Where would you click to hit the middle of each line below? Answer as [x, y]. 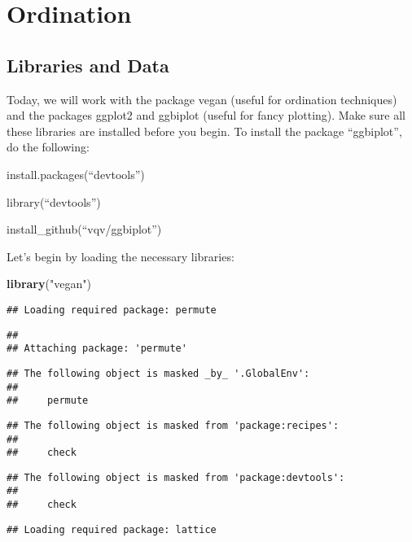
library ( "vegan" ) [49, 284]
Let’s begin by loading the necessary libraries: [121, 256]
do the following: [48, 147]
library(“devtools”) [54, 201]
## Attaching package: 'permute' [97, 349]
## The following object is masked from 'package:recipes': [173, 425]
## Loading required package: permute [112, 310]
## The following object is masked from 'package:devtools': [176, 477]
